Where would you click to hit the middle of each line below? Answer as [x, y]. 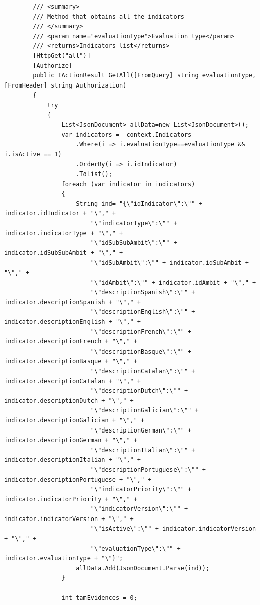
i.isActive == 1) [33, 154]
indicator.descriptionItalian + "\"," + [73, 460]
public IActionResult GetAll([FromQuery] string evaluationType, [145, 76]
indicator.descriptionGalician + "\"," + [74, 420]
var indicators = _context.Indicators [126, 135]
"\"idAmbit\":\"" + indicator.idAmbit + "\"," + [173, 282]
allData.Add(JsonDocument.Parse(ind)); [143, 568]
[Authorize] [53, 66]
